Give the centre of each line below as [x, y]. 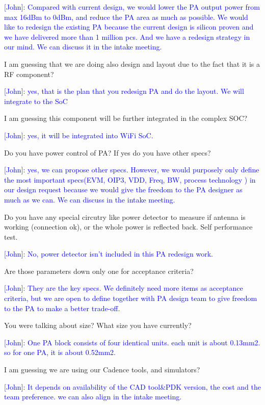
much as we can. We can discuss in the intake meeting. [90, 199]
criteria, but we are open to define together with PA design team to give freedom [131, 298]
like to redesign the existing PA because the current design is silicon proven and [129, 27]
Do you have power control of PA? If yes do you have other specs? [108, 152]
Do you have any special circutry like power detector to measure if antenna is [125, 217]
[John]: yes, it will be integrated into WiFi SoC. [79, 135]
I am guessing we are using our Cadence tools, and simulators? [102, 370]
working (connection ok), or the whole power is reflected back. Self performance [128, 227]
